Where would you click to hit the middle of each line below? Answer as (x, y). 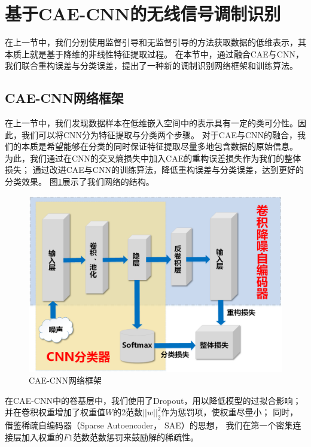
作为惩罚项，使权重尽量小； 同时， (230, 412)
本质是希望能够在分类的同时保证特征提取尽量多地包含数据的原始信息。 (159, 146)
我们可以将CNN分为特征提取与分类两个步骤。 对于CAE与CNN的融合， (159, 134)
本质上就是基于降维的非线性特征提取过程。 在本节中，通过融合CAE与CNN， (154, 54)
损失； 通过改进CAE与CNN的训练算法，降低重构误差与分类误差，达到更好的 (154, 170)
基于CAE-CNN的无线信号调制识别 (143, 13)
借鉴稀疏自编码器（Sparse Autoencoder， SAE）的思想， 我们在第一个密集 (149, 425)
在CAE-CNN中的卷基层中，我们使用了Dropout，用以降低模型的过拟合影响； (153, 400)
